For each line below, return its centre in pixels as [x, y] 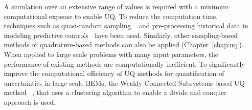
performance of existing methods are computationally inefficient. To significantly [125, 64]
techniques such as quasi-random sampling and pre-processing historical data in [126, 26]
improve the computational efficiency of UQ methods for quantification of [114, 73]
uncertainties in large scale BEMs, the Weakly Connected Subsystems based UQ [125, 82]
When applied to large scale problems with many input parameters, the [111, 54]
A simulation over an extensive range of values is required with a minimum [116, 6]
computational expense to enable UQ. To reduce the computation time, [111, 16]
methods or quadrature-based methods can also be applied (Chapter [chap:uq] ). [124, 45]
